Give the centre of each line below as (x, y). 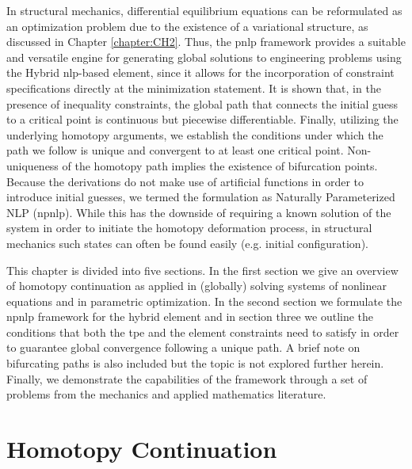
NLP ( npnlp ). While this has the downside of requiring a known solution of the (199, 212)
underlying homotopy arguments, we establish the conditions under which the (195, 134)
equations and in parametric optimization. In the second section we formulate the (204, 301)
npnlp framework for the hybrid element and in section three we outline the (190, 316)
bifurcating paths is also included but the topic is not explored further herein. (195, 363)
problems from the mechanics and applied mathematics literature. (166, 394)
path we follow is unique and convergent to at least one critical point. (175, 150)
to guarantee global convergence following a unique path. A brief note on (183, 347)
